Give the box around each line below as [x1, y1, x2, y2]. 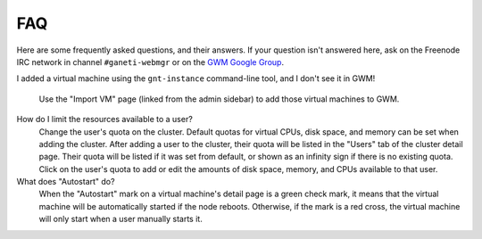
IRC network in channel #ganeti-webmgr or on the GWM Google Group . [16, 56, 285, 67]
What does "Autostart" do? [16, 177, 115, 187]
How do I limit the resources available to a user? [16, 114, 194, 125]
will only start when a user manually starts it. [38, 214, 203, 225]
